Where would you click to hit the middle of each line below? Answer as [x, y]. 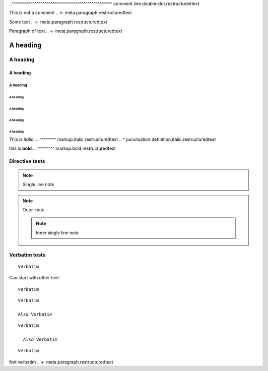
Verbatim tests [27, 254]
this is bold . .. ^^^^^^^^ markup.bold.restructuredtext [63, 148]
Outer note [33, 210]
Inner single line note [57, 233]
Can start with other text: [35, 278]
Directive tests [27, 161]
